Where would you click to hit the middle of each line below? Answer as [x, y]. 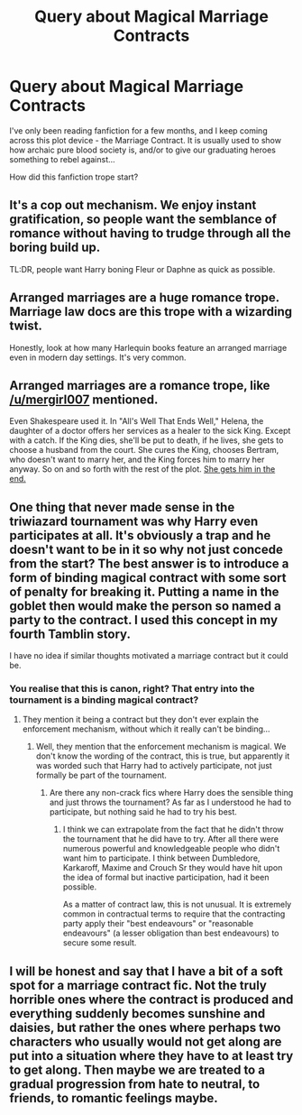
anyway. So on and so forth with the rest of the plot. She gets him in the [142, 469]
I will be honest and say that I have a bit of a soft [146, 971]
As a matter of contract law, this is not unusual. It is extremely [177, 905]
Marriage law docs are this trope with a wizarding [151, 312]
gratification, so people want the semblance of [143, 220]
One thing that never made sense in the [122, 507]
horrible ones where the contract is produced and [151, 999]
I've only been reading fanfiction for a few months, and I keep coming [138, 130]
